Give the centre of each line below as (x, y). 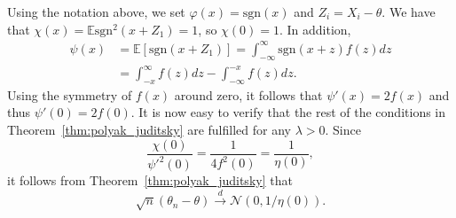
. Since (343, 130)
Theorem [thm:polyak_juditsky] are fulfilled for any (149, 130)
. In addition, (315, 29)
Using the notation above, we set (96, 12)
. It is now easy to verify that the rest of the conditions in (288, 112)
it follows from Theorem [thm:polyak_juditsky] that (150, 180)
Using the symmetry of (70, 94)
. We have (409, 12)
